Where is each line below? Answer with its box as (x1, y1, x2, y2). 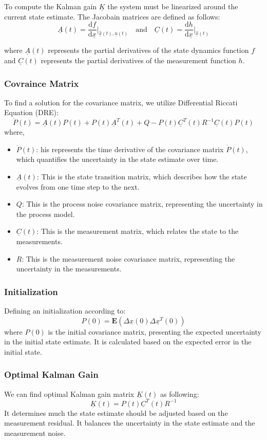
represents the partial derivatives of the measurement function (41, 55, 236, 66)
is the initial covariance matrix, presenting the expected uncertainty (48, 326, 261, 337)
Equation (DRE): (4, 107, 59, 118)
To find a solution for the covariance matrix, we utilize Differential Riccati (4, 97, 238, 107)
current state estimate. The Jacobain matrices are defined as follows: (4, 11, 220, 22)
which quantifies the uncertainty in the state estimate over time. (16, 154, 219, 164)
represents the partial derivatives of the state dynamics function (48, 45, 249, 56)
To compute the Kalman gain (4, 1, 97, 11)
